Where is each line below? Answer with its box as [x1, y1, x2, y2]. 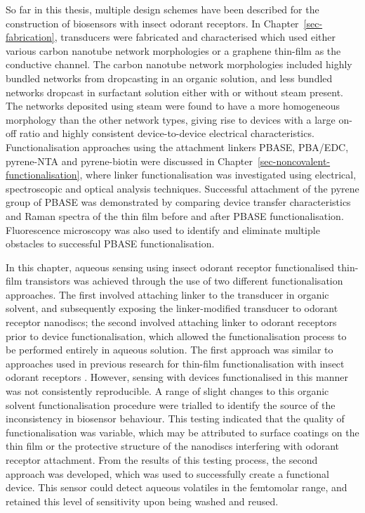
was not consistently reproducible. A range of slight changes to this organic [6, 384, 329, 398]
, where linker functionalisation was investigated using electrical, [79, 167, 357, 182]
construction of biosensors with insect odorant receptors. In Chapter [6, 15, 299, 30]
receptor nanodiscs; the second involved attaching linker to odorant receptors [6, 315, 337, 330]
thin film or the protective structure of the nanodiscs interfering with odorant [6, 439, 339, 453]
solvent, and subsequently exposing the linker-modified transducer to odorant [6, 301, 338, 316]
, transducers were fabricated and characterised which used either [54, 30, 336, 44]
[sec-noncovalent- [257, 153, 331, 168]
